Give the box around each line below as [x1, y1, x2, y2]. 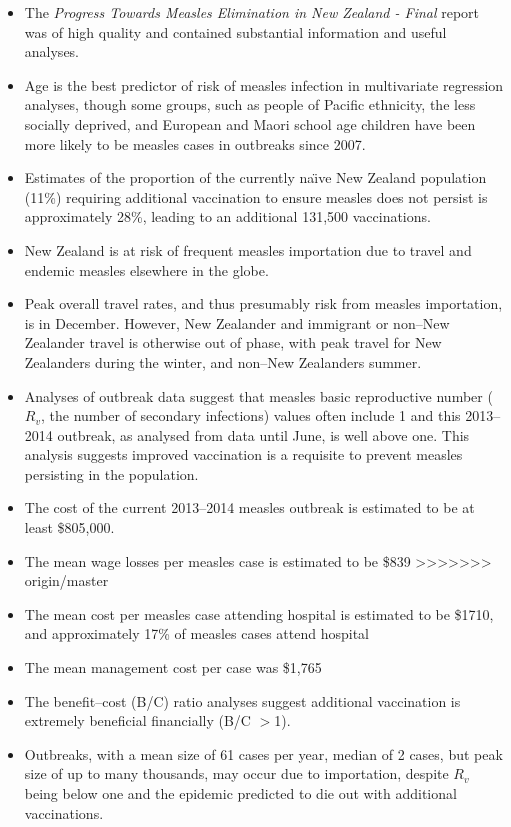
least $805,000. [24, 517, 115, 538]
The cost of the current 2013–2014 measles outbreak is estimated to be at [24, 497, 475, 518]
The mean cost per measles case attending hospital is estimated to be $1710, [24, 603, 494, 624]
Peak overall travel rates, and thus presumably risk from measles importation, [24, 293, 503, 314]
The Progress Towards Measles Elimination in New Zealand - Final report [24, 2, 480, 22]
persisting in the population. [24, 463, 199, 484]
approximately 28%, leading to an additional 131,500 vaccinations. [24, 206, 431, 227]
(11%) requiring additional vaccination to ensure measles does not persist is [24, 186, 488, 207]
